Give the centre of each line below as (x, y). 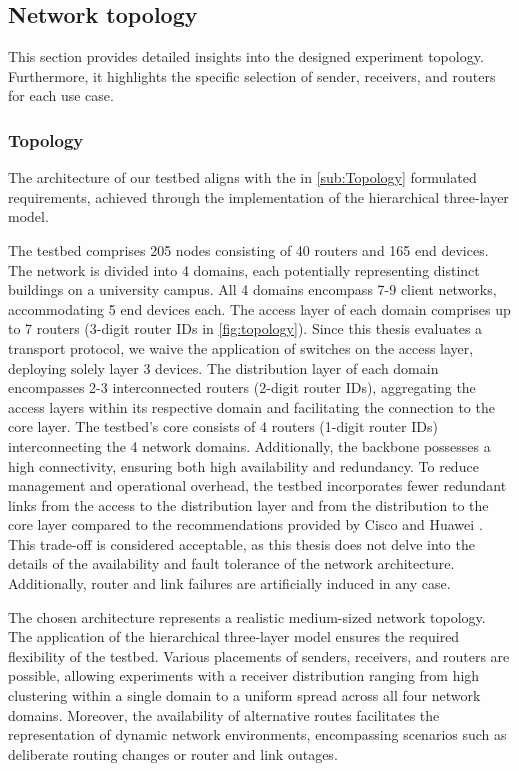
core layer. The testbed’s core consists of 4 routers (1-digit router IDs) (223, 426)
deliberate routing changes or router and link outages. (173, 753)
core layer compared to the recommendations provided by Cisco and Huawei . (245, 524)
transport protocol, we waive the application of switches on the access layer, (241, 347)
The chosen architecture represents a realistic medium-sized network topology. (247, 616)
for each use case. (61, 95)
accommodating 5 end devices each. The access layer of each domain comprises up (259, 308)
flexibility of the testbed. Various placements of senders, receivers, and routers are (259, 655)
